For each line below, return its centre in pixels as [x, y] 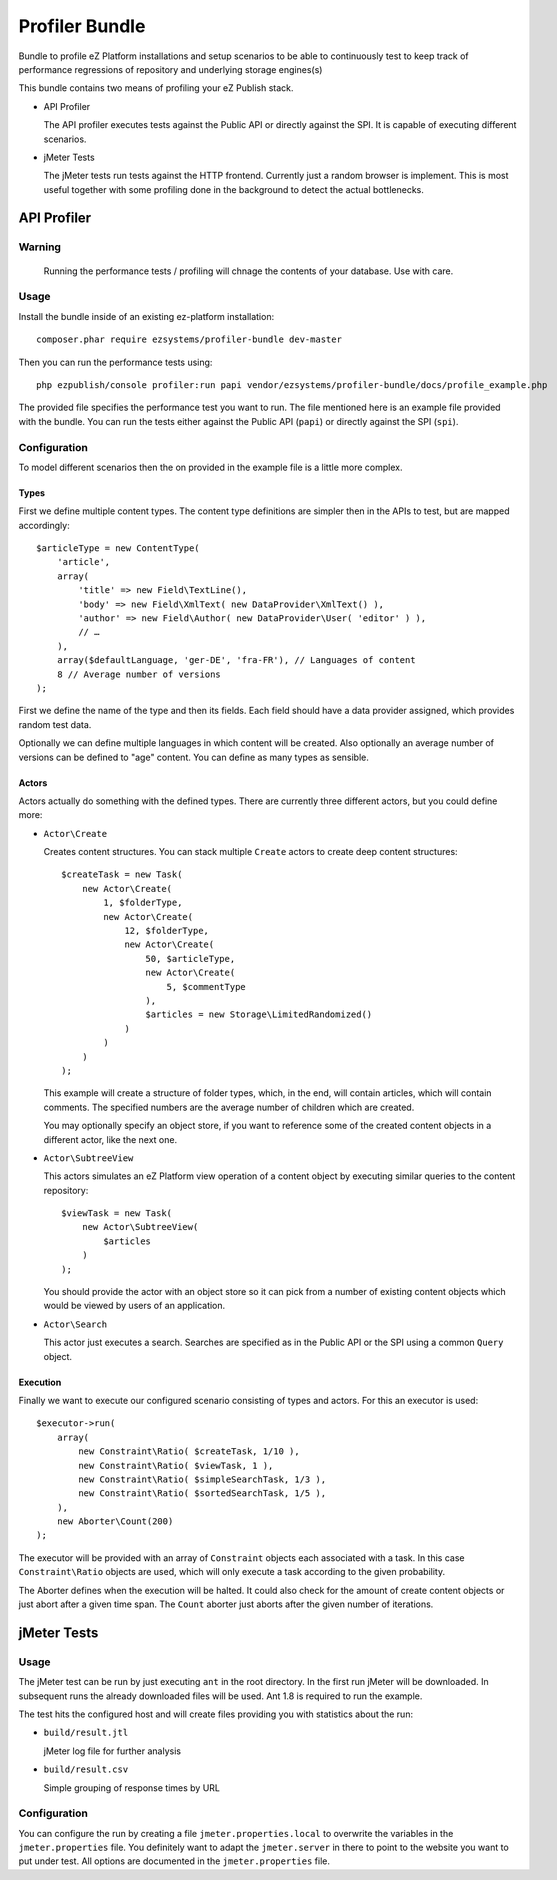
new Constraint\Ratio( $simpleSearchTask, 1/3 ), [202, 1479]
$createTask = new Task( [122, 874]
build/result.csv [86, 1769]
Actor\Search [75, 1324]
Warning [40, 247]
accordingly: [44, 525]
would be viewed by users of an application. [134, 1306]
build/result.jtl [86, 1733]
